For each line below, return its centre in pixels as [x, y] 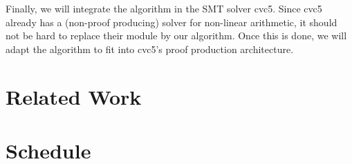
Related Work [74, 96]
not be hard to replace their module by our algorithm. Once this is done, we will [176, 35]
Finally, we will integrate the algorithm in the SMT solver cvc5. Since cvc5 [164, 8]
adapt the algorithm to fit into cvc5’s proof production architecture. [150, 49]
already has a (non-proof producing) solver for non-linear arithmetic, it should [172, 22]
